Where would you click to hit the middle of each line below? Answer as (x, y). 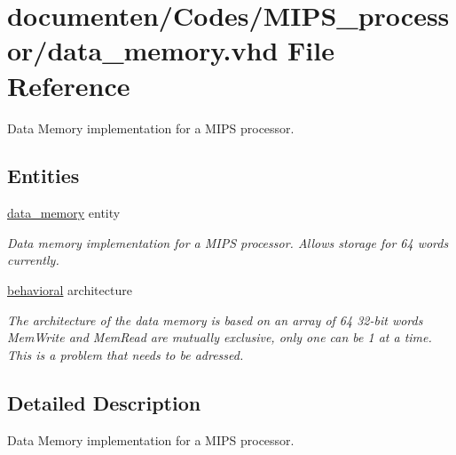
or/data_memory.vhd (143, 50)
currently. (33, 260)
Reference (69, 85)
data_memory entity (64, 213)
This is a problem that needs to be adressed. (126, 354)
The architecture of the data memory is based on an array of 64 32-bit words (215, 319)
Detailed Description (104, 402)
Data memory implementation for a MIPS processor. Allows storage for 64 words (228, 242)
